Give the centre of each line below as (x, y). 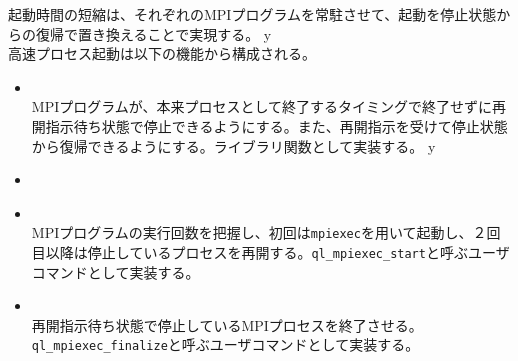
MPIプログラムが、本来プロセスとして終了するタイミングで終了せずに (262, 106)
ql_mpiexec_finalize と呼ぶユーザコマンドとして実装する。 (225, 344)
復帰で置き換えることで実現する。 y (153, 33)
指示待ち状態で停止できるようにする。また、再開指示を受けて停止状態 (276, 125)
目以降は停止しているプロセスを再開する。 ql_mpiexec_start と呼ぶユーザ (270, 252)
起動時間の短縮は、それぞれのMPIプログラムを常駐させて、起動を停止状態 (252, 14)
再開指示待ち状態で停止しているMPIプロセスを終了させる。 (227, 324)
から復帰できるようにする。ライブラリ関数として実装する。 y (233, 145)
